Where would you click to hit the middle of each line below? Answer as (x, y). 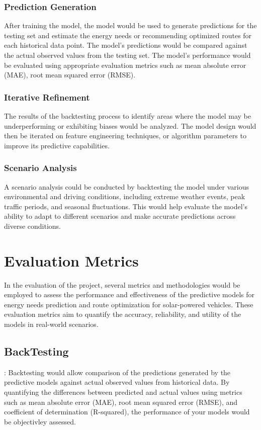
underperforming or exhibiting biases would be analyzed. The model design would (130, 125)
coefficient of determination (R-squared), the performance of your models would (127, 412)
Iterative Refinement (47, 97)
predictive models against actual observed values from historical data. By (117, 382)
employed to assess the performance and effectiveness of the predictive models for (129, 294)
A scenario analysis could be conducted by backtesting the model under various (127, 186)
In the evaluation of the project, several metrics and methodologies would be (122, 284)
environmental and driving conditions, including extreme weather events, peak (125, 196)
